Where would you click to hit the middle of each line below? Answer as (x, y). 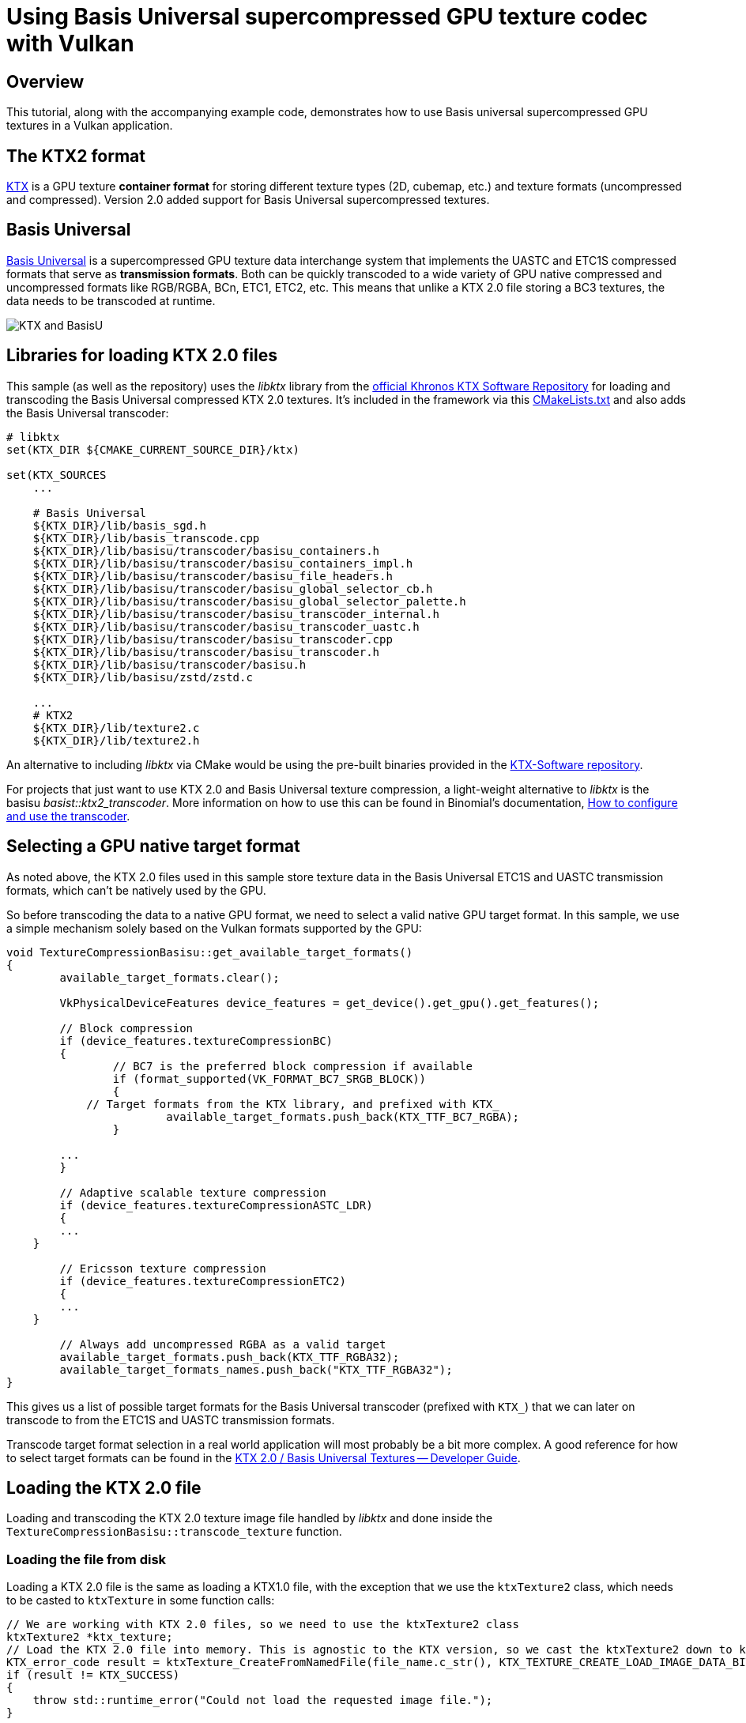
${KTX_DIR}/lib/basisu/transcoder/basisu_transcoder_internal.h (236, 614)
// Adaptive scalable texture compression (193, 1192)
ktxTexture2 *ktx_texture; (90, 1637)
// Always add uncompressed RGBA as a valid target (223, 1344)
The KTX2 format (76, 156)
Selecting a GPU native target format (153, 846)
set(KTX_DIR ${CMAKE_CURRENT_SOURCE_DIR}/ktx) (153, 449)
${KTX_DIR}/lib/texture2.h (116, 740)
